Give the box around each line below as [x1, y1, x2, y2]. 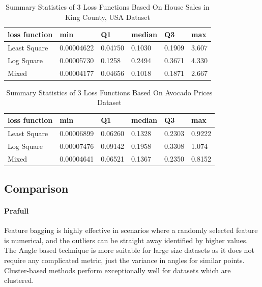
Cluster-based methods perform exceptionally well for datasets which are [4, 265, 231, 275]
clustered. [4, 275, 34, 285]
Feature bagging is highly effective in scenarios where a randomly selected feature [4, 225, 258, 236]
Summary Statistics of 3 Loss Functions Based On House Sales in [6, 2, 210, 12]
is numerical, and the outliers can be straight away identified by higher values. [4, 234, 248, 245]
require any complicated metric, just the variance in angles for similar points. [4, 254, 245, 265]
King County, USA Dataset [65, 11, 150, 22]
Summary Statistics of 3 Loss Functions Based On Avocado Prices [6, 87, 213, 97]
